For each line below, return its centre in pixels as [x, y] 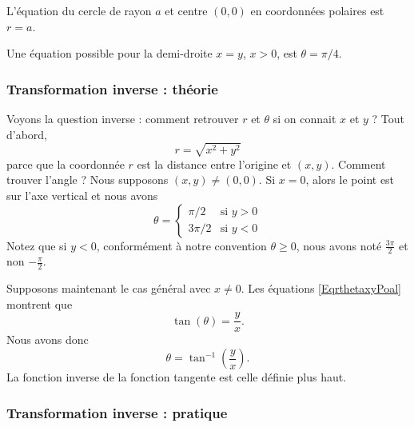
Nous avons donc [48, 339]
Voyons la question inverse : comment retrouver [123, 118]
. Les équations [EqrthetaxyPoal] [321, 288]
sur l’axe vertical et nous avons [82, 195]
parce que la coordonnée [66, 164]
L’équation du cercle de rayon [79, 10]
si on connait [305, 118]
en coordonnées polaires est [317, 10]
